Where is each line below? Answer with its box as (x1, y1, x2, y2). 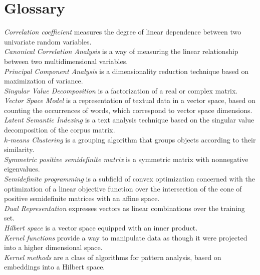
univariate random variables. (4, 36, 92, 46)
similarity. (4, 144, 35, 154)
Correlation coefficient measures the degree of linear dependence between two (4, 26, 241, 37)
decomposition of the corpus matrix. (4, 124, 115, 135)
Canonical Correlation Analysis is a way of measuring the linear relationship (4, 46, 238, 56)
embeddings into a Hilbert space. (4, 261, 105, 272)
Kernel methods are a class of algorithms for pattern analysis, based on (4, 251, 221, 262)
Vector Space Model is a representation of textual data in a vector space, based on (4, 95, 255, 105)
